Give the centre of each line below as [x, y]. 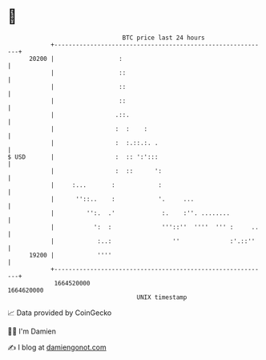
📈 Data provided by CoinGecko [60, 313]
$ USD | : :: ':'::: [83, 157]
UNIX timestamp [162, 297]
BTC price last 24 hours [163, 38]
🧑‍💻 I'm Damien [32, 331]
